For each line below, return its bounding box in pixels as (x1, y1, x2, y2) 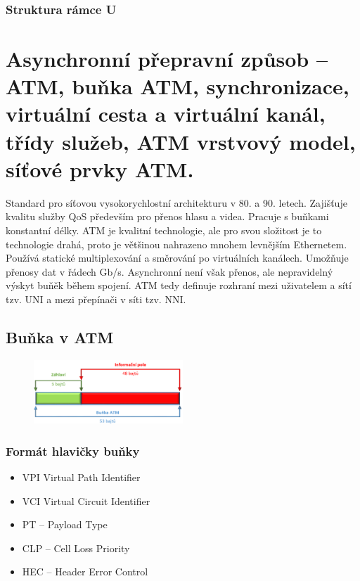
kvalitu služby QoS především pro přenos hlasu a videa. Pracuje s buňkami (6, 209, 329, 224)
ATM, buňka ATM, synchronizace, (6, 72, 349, 101)
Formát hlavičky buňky (6, 442, 140, 459)
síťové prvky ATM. (6, 154, 194, 183)
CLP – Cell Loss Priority (22, 540, 130, 555)
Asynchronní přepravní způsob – (6, 44, 328, 73)
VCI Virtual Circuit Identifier (22, 493, 150, 508)
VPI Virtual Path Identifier (22, 469, 141, 484)
